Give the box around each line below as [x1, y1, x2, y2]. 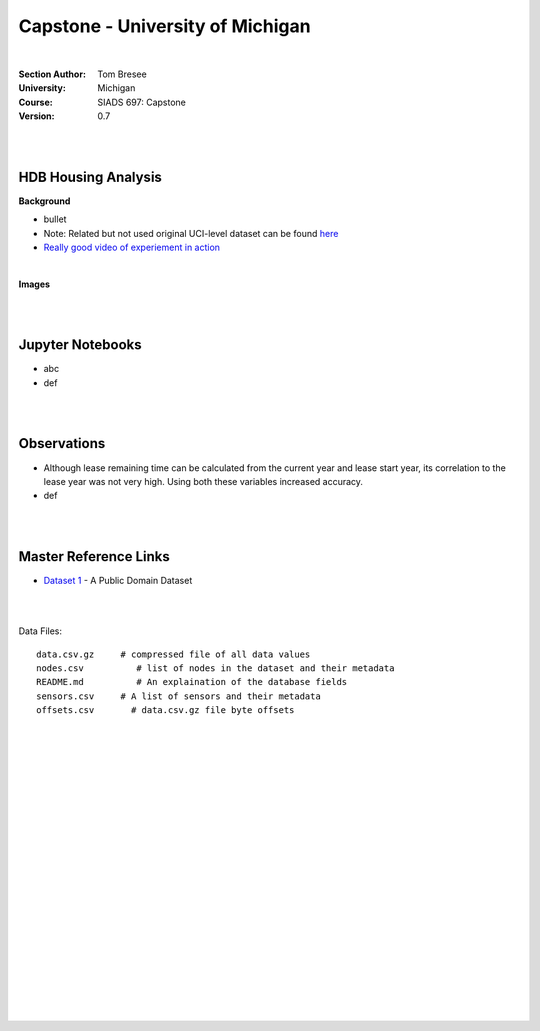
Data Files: [18, 625, 63, 637]
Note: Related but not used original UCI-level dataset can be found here [43, 227, 339, 239]
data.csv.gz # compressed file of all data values [36, 648, 311, 660]
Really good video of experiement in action [43, 241, 220, 253]
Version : [18, 110, 55, 122]
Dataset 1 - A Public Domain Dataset [43, 574, 193, 586]
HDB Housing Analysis [18, 168, 162, 185]
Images [18, 278, 50, 290]
